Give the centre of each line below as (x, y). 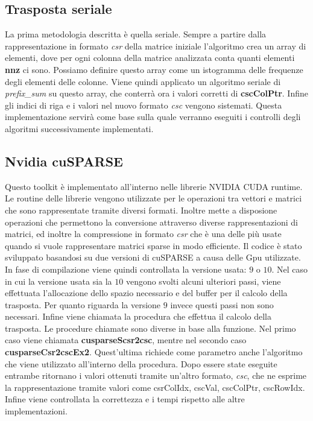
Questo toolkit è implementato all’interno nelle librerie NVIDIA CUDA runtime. (154, 186)
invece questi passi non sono (222, 304)
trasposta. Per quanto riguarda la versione (83, 304)
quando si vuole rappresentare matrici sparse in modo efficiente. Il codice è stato (153, 245)
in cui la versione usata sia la (58, 281)
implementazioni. (36, 411)
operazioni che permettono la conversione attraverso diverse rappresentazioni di (151, 222)
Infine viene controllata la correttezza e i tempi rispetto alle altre (125, 399)
